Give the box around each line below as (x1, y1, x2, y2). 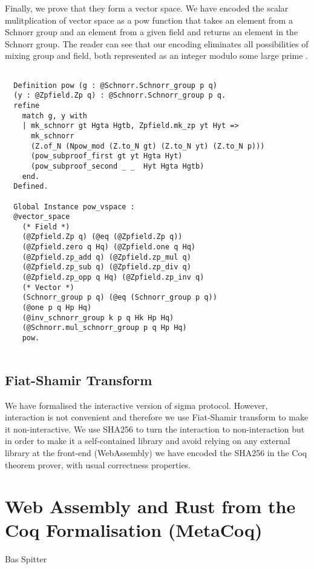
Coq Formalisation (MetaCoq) (5, 517, 263, 542)
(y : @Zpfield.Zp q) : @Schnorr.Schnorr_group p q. (13, 91, 226, 100)
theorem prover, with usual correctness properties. (5, 458, 191, 471)
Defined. (13, 182, 48, 191)
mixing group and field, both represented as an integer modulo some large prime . (5, 49, 308, 62)
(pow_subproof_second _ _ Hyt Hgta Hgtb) (30, 161, 204, 170)
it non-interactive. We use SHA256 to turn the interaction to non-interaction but (5, 422, 305, 435)
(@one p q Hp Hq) (22, 303, 92, 312)
